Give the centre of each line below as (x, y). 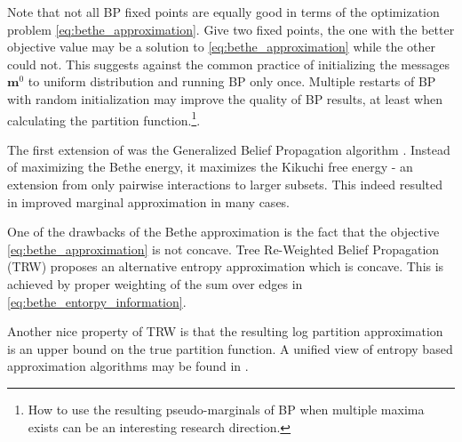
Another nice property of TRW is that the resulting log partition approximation (225, 331)
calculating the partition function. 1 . (104, 118)
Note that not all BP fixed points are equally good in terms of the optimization (223, 12)
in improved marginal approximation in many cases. (149, 201)
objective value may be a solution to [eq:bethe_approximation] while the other (222, 47)
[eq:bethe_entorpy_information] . (97, 301)
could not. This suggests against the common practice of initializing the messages (228, 64)
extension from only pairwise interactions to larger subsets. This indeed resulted (225, 184)
